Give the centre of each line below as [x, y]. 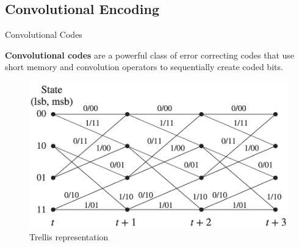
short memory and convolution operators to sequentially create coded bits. [144, 67]
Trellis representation [69, 237]
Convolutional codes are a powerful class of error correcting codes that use [150, 55]
